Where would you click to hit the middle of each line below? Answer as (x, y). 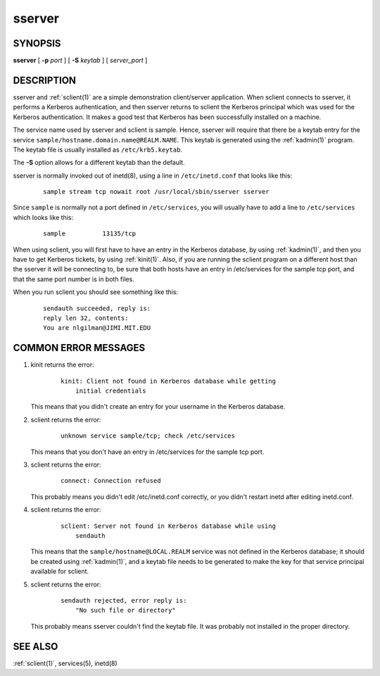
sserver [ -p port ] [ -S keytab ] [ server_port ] (80, 61)
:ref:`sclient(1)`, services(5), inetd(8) (65, 663)
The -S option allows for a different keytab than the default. (99, 163)
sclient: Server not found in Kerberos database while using (168, 526)
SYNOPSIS (37, 43)
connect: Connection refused (111, 481)
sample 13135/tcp (90, 234)
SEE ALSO (36, 646)
